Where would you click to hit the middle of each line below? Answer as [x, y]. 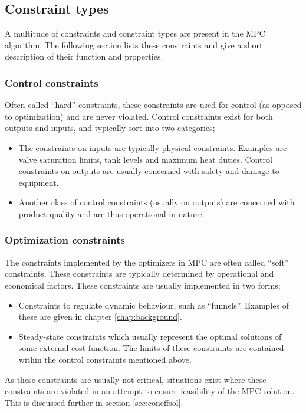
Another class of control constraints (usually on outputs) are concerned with [157, 202]
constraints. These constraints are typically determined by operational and [139, 273]
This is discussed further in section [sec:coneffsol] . [94, 402]
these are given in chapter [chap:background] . [100, 317]
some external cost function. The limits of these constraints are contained [151, 348]
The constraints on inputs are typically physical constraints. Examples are [153, 147]
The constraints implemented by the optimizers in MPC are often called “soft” [147, 262]
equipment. [39, 182]
